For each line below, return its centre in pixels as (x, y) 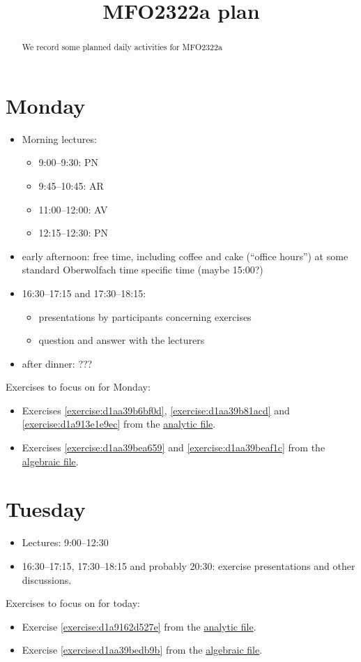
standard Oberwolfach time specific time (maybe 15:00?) (143, 270)
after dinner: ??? (57, 363)
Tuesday (46, 509)
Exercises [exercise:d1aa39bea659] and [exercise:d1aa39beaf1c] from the (174, 447)
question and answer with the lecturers (122, 340)
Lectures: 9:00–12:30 (65, 542)
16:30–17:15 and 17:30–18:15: (84, 293)
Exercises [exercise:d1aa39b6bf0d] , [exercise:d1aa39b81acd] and (156, 410)
